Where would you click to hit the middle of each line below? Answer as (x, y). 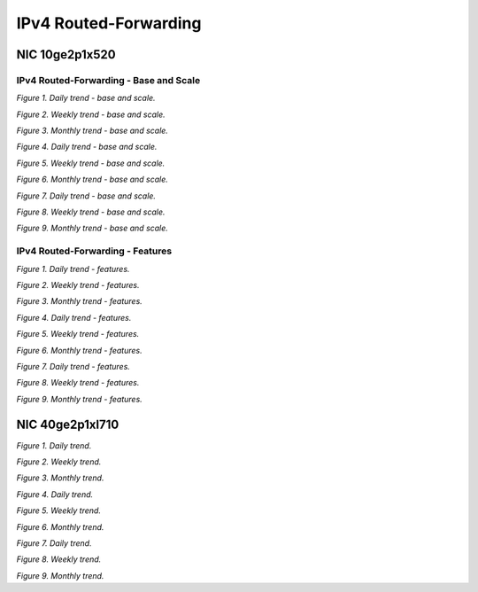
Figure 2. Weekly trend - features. (78, 284)
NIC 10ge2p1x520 (66, 55)
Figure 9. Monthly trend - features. (80, 399)
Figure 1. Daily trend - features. (73, 269)
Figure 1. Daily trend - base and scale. (86, 98)
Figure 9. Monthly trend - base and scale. (92, 228)
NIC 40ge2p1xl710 (68, 424)
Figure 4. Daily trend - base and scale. (87, 147)
